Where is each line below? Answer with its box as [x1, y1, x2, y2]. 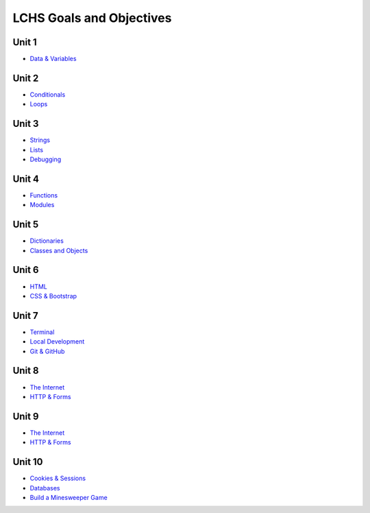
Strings [29, 136, 51, 144]
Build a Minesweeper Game [29, 493, 108, 501]
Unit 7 [12, 309, 39, 322]
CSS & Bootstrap [29, 291, 77, 300]
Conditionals [29, 90, 66, 99]
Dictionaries [29, 237, 64, 245]
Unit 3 [12, 118, 39, 130]
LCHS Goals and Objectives [12, 10, 172, 25]
